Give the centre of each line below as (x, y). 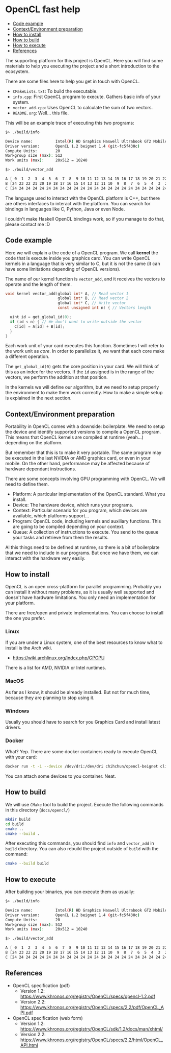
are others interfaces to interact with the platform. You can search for (78, 203)
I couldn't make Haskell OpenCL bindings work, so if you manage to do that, (85, 219)
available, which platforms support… (51, 516)
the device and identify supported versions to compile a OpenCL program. (83, 432)
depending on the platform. (34, 443)
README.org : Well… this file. (41, 113)
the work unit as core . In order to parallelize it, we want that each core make (85, 351)
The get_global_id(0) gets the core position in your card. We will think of (82, 367)
